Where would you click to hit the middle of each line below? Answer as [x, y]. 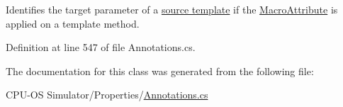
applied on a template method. [73, 23]
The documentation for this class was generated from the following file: [160, 71]
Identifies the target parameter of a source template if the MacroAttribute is [172, 9]
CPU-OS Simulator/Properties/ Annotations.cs [107, 95]
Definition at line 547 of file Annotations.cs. [101, 47]
